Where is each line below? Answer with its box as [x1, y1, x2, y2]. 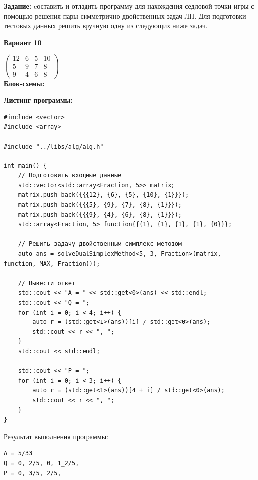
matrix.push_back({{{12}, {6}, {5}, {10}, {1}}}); [18, 191, 189, 199]
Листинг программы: [4, 95, 73, 105]
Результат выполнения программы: [4, 431, 108, 441]
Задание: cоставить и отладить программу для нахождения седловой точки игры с [4, 1, 254, 11]
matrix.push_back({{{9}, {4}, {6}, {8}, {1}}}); [18, 211, 182, 218]
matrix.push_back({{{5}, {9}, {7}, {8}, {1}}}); [18, 201, 182, 209]
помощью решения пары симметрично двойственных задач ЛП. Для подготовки [4, 10, 246, 21]
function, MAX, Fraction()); [4, 260, 100, 267]
